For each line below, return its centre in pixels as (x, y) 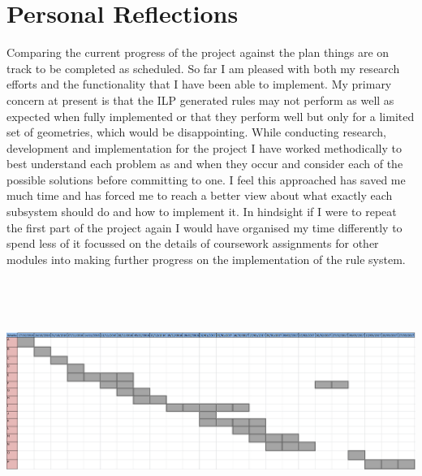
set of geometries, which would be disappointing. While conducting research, (196, 132)
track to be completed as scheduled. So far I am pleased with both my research (203, 68)
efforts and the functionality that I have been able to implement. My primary (199, 84)
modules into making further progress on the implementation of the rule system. (206, 259)
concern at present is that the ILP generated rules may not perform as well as (200, 100)
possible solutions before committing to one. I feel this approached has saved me (206, 179)
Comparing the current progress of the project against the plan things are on (198, 52)
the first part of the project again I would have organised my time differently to (205, 227)
